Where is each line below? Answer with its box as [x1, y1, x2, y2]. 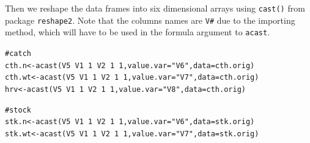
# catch [5, 49, 31, 58]
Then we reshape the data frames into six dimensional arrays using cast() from [5, 2, 305, 14]
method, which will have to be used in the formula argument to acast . [5, 26, 270, 38]
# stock [5, 105, 31, 114]
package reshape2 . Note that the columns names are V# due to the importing [5, 13, 295, 26]
